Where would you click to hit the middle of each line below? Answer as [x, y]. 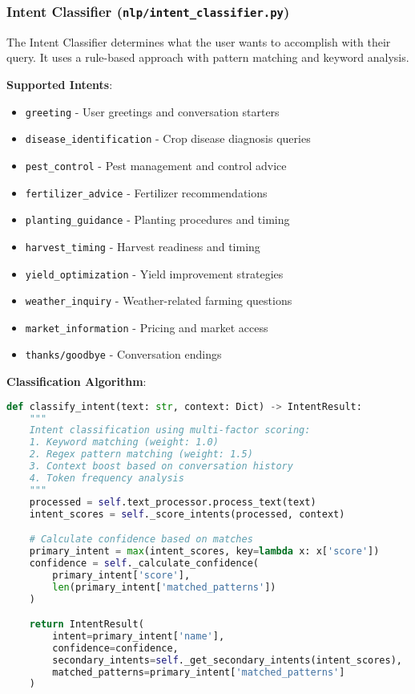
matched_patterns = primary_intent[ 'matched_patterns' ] [199, 672]
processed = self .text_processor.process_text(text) [173, 502]
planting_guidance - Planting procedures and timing [157, 219]
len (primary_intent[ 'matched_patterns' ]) [164, 587]
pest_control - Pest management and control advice [156, 165]
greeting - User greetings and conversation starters [152, 111]
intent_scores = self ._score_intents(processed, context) [187, 514]
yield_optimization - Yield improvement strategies [154, 273]
